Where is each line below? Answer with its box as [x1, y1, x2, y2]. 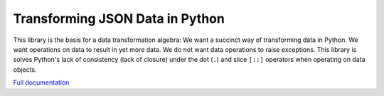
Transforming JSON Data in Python [13, 11, 225, 26]
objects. [13, 65, 37, 74]
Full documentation [13, 78, 70, 87]
